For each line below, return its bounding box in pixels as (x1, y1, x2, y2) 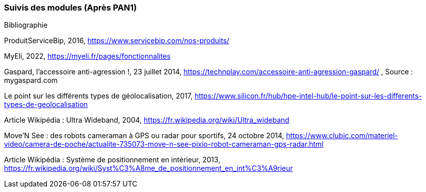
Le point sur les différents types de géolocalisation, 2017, (4, 91, 193, 101)
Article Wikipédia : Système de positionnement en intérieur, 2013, (4, 155, 220, 164)
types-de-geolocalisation (4, 100, 88, 109)
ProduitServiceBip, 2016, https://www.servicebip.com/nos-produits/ (4, 36, 229, 45)
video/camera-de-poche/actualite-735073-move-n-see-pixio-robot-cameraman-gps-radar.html (4, 140, 324, 149)
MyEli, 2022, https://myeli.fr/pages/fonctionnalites (4, 52, 171, 61)
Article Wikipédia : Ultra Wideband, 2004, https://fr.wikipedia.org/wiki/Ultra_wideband (4, 116, 289, 125)
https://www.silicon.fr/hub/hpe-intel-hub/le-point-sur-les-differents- (194, 91, 422, 101)
